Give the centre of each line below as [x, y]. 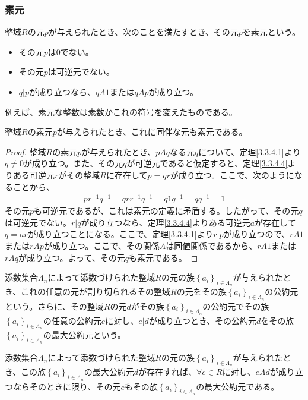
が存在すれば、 [167, 372]
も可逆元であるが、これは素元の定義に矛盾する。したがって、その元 [166, 211]
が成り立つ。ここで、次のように [232, 174]
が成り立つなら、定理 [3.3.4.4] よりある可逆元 [166, 222]
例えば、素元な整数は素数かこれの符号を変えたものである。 [121, 111]
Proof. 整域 [26, 151]
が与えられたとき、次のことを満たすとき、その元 [143, 32]
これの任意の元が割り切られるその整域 [96, 292]
